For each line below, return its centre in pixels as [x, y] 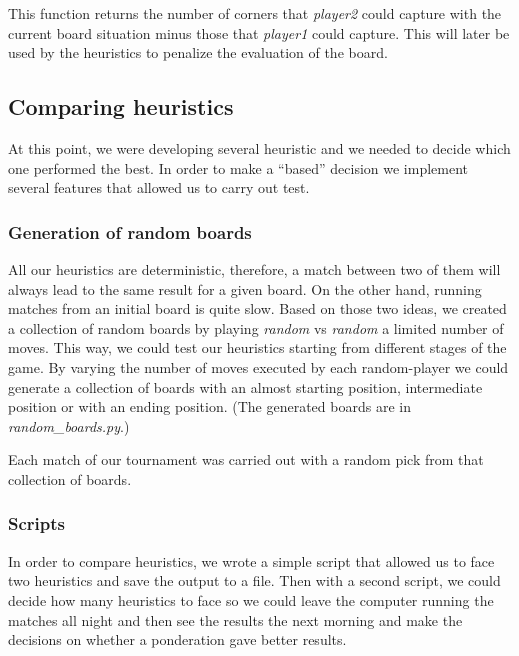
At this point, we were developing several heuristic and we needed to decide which [259, 147]
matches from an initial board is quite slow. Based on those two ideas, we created [257, 308]
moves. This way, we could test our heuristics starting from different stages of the [257, 347]
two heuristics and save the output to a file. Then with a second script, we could [254, 580]
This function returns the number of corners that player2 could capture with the [255, 13]
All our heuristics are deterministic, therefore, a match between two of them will [254, 268]
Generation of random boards [130, 231]
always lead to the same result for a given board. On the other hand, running [245, 288]
